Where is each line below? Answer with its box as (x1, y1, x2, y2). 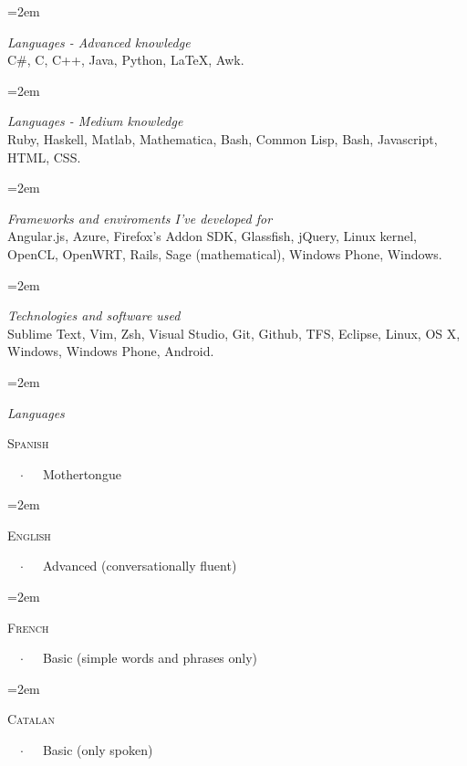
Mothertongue (42, 464, 121, 483)
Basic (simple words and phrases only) (42, 648, 258, 667)
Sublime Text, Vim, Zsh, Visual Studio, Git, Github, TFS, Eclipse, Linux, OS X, (7, 323, 461, 342)
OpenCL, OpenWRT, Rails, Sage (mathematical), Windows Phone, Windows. (7, 244, 442, 263)
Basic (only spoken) (42, 740, 153, 760)
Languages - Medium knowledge (7, 111, 183, 131)
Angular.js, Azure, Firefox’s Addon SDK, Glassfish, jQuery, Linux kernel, (7, 226, 417, 246)
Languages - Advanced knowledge (7, 32, 191, 51)
